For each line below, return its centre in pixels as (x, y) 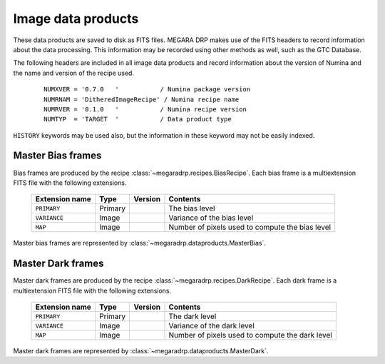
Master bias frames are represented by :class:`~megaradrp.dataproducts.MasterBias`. (140, 243)
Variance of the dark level (211, 326)
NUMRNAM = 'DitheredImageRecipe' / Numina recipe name (142, 99)
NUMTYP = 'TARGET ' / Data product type (138, 119)
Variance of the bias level (211, 218)
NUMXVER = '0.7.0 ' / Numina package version (147, 90)
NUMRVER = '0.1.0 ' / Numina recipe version (145, 109)
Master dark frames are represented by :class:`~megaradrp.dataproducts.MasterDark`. (141, 351)
